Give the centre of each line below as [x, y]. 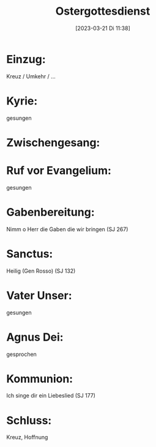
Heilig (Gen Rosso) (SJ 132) [41, 271]
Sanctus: [30, 253]
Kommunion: [40, 379]
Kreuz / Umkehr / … [31, 76]
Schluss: [29, 420]
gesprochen [21, 354]
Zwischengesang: [53, 142]
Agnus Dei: [35, 337]
